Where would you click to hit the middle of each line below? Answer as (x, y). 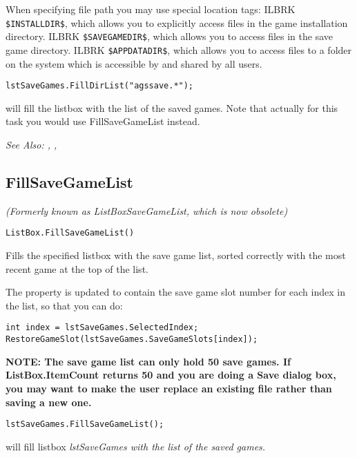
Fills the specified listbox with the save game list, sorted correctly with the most (176, 255)
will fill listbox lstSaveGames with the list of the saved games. (136, 446)
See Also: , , (31, 144)
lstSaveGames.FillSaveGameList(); (85, 424)
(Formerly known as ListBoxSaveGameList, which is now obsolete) (147, 210)
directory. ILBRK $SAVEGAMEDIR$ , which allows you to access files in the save (170, 36)
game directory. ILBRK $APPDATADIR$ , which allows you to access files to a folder (179, 49)
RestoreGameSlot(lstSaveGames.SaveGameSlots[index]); (132, 340)
